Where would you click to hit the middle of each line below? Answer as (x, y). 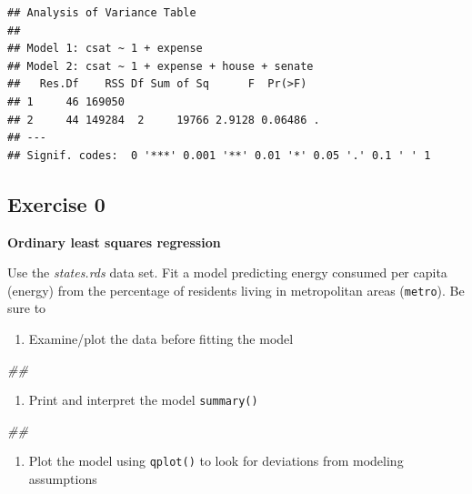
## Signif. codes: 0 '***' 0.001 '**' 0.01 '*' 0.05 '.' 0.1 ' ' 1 (219, 155)
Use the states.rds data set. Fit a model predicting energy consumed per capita (227, 272)
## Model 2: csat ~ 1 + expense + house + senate (161, 66)
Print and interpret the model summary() (143, 400)
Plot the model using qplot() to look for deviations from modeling (216, 461)
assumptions (63, 479)
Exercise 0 (56, 203)
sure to (27, 308)
